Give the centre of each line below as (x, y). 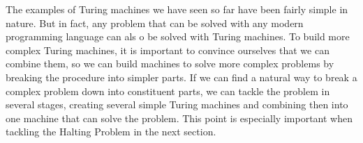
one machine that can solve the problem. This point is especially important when (179, 118)
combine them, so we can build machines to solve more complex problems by (170, 64)
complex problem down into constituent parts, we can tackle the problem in (168, 91)
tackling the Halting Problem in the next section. (111, 132)
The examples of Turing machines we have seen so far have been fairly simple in (177, 9)
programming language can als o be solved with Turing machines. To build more (178, 36)
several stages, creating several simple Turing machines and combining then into (177, 104)
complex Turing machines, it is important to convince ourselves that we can (168, 50)
